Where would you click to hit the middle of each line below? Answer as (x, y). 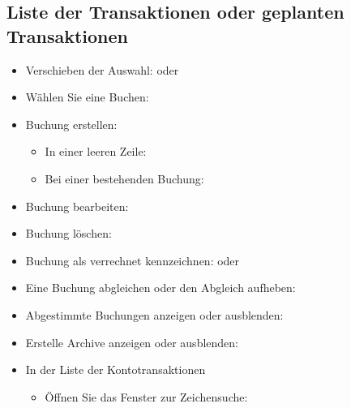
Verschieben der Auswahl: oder (102, 69)
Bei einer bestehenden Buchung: (124, 178)
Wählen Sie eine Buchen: (87, 97)
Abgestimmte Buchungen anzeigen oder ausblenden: (154, 314)
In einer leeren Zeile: (96, 151)
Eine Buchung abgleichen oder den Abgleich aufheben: (161, 288)
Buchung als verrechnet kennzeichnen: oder (133, 260)
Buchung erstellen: (71, 124)
